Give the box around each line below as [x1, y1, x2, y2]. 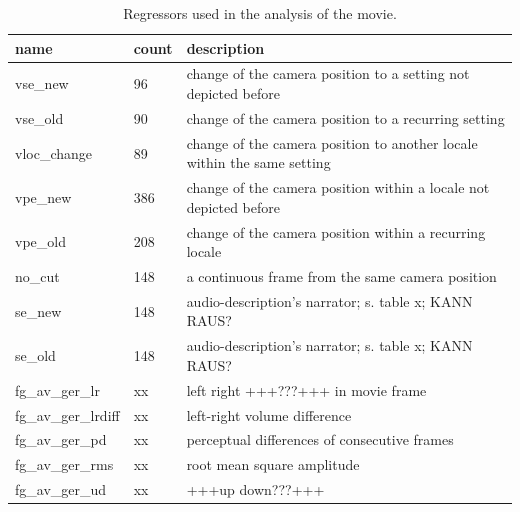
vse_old [15, 107, 64, 128]
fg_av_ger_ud [15, 479, 107, 500]
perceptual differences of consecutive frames [186, 429, 454, 450]
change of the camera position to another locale [186, 132, 478, 153]
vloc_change [15, 142, 92, 163]
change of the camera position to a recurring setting [186, 107, 505, 128]
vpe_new [15, 186, 72, 207]
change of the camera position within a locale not [186, 177, 490, 198]
